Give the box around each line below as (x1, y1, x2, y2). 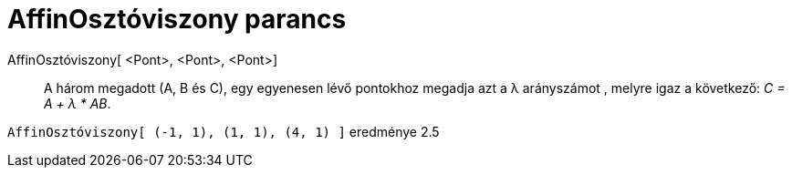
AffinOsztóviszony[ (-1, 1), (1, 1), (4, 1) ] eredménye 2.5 (7, 123, 440, 139)
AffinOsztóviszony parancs (7, 4, 347, 35)
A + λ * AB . (44, 95, 111, 111)
